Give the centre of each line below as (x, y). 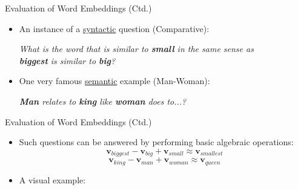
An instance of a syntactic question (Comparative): (114, 28)
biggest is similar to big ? (67, 60)
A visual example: (52, 179)
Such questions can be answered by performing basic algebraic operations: (156, 142)
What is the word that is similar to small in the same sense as (136, 49)
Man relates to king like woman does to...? (103, 101)
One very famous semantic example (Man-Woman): (114, 81)
